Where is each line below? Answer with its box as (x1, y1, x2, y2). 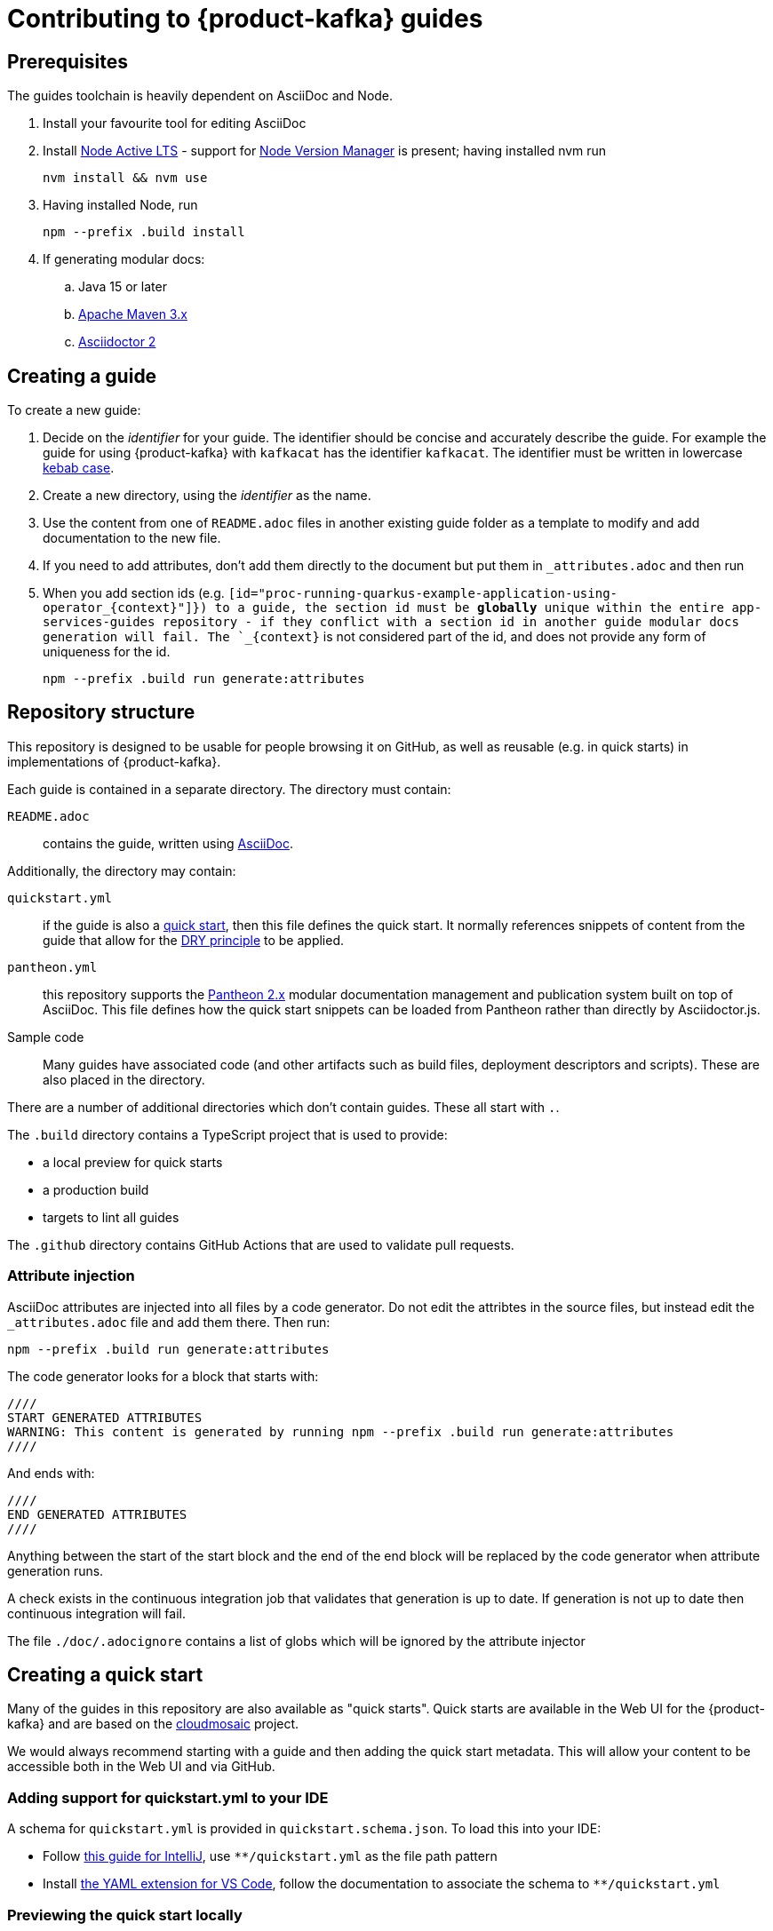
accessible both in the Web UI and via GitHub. (7, 1759, 275, 1775)
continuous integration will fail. (7, 1605, 186, 1621)
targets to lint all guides (43, 1209, 179, 1225)
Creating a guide (7, 364, 157, 387)
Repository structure (7, 701, 195, 724)
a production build (43, 1181, 149, 1197)
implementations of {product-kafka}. (7, 753, 221, 769)
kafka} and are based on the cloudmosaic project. (7, 1716, 299, 1732)
